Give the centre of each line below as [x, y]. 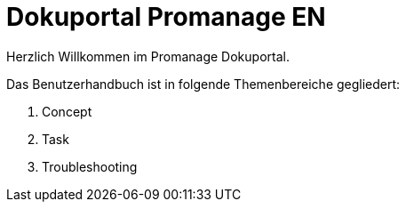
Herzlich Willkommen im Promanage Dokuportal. [148, 56]
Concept [67, 111]
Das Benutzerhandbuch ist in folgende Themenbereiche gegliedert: [203, 84]
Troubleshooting [90, 166]
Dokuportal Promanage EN [166, 17]
